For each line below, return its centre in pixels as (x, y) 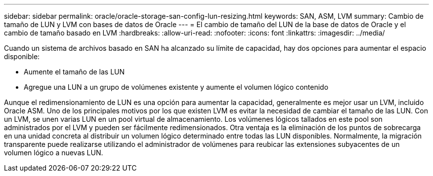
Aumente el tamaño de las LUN (74, 72)
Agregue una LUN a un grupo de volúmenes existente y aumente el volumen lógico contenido (176, 87)
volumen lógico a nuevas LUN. (54, 153)
